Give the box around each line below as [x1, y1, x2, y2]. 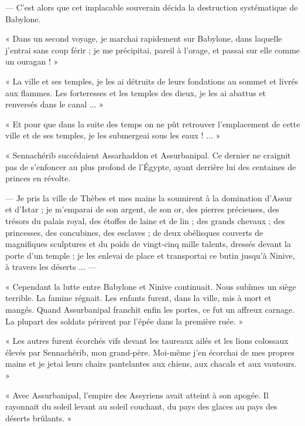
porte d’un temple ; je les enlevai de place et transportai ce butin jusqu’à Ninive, [5, 249, 295, 261]
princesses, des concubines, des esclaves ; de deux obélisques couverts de [5, 226, 263, 238]
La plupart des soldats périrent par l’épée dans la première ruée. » [5, 315, 244, 327]
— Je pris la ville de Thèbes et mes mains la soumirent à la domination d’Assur [5, 191, 293, 204]
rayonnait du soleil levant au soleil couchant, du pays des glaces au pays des [5, 400, 277, 413]
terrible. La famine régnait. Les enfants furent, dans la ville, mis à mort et [5, 292, 272, 304]
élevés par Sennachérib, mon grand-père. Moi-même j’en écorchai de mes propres [5, 346, 294, 358]
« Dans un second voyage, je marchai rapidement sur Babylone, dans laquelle [5, 32, 282, 45]
